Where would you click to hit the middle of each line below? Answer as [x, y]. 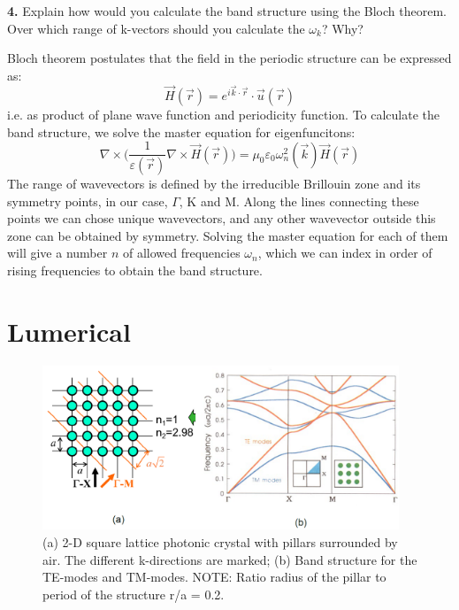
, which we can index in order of [345, 253]
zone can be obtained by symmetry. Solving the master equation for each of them [228, 235]
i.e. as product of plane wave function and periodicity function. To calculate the [224, 115]
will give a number [57, 253]
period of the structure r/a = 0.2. [134, 594]
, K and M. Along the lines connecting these [299, 201]
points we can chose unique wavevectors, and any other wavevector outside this [222, 218]
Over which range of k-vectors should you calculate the [156, 28]
